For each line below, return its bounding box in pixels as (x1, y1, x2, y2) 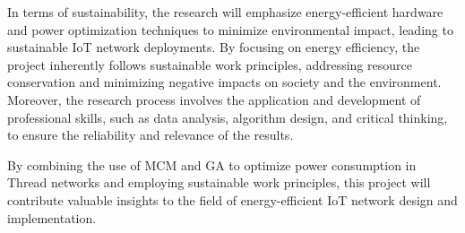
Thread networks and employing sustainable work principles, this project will (7, 173, 431, 192)
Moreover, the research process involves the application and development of (7, 90, 421, 108)
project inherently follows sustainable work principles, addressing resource (7, 55, 412, 73)
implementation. (7, 208, 97, 227)
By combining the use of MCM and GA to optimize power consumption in (7, 155, 417, 174)
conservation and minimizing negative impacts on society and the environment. (7, 73, 442, 91)
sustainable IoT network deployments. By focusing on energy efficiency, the (7, 38, 420, 56)
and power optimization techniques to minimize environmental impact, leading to (7, 20, 453, 39)
